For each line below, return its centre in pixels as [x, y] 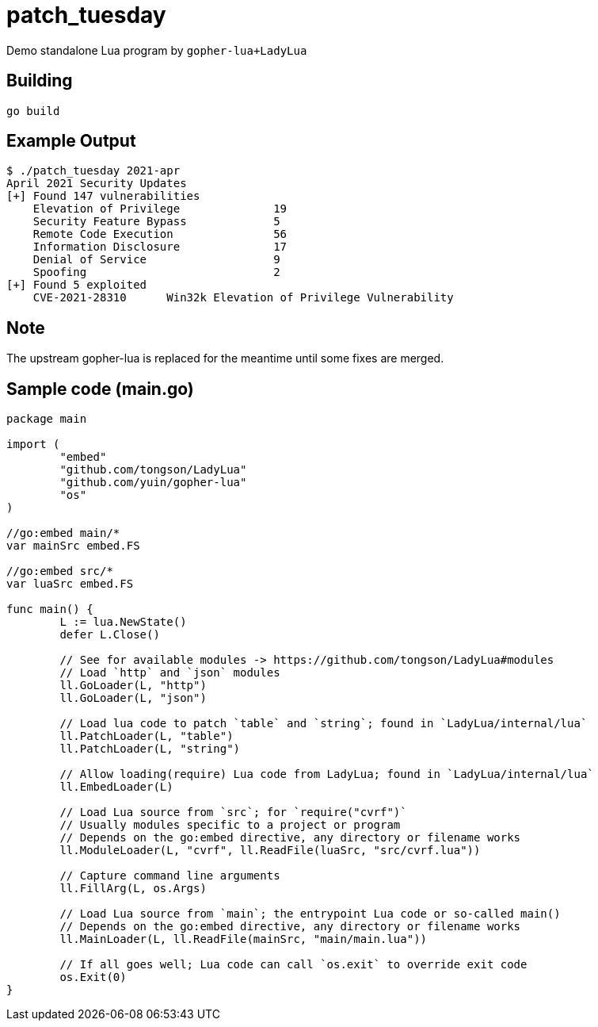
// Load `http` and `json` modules [170, 673]
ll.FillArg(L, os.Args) [133, 889]
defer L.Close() [110, 635]
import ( [33, 445]
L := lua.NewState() [123, 622]
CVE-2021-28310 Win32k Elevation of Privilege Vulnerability [243, 298]
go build [33, 111]
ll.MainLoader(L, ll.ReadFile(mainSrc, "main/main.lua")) [244, 939]
